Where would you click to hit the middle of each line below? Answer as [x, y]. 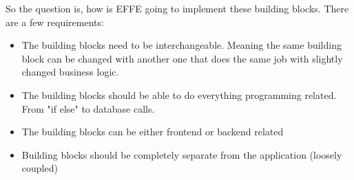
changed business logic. [70, 72]
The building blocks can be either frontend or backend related [153, 132]
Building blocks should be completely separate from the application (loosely [182, 154]
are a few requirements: [55, 22]
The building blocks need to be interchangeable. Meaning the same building [181, 45]
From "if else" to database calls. [88, 108]
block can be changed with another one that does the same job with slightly [182, 58]
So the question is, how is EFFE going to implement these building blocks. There [177, 8]
